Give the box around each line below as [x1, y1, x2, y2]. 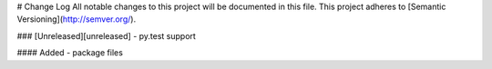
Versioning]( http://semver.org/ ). [16, 14, 137, 25]
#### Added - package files [16, 47, 123, 58]
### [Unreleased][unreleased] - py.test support [16, 30, 196, 41]
